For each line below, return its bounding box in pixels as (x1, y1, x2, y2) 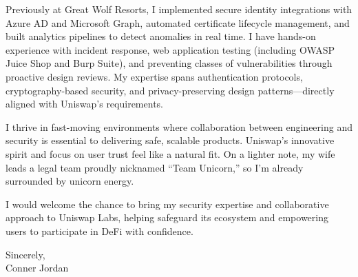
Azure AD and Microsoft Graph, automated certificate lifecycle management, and (6, 15, 350, 30)
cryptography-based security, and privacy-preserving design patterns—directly (6, 83, 335, 97)
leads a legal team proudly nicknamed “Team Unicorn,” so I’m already (6, 160, 304, 174)
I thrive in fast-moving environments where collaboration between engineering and (6, 119, 352, 134)
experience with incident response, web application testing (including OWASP (6, 42, 335, 57)
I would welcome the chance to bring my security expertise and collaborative (6, 196, 329, 211)
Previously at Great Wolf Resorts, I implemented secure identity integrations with (6, 2, 352, 16)
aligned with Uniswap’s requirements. (6, 96, 163, 111)
